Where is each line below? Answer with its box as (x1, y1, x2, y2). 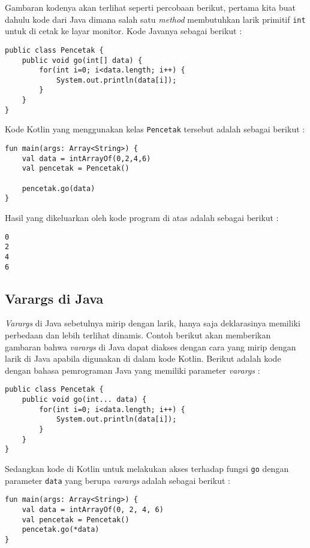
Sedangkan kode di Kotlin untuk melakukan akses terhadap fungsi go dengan (5, 462, 289, 475)
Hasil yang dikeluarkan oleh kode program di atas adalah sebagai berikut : (5, 211, 279, 224)
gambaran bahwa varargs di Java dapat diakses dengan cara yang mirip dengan (5, 340, 296, 353)
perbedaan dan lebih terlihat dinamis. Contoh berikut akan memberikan (5, 329, 271, 341)
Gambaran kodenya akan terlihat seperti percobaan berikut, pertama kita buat (5, 1, 296, 13)
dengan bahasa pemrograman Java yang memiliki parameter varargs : (5, 364, 260, 376)
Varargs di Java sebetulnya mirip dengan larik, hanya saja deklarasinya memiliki (5, 317, 300, 329)
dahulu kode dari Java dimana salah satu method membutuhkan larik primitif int (5, 13, 306, 25)
